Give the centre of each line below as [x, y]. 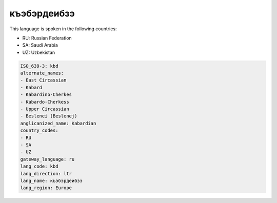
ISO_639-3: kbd [39, 66]
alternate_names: [42, 73]
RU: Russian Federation [47, 38]
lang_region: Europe [46, 188]
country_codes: [39, 130]
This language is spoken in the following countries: [63, 29]
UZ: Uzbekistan [39, 52]
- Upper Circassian [45, 109]
